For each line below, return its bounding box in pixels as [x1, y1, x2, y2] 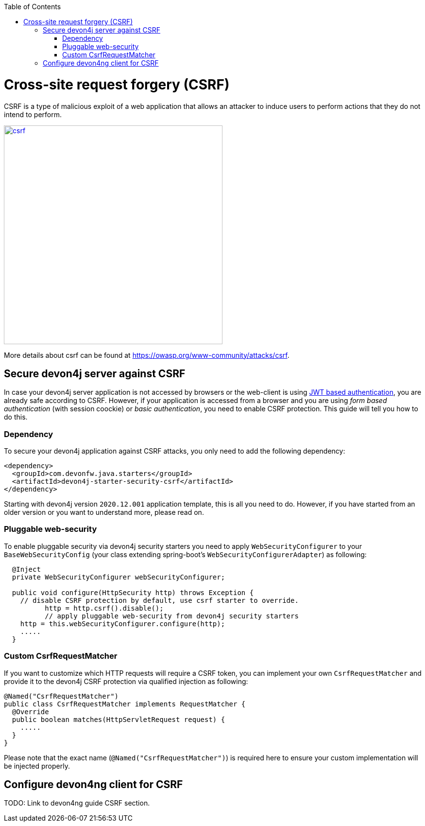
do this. [4, 413, 28, 422]
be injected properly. [4, 761, 70, 770]
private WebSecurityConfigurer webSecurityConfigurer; [12, 573, 225, 581]
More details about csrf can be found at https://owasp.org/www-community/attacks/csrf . [4, 351, 289, 359]
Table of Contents [4, 2, 61, 11]
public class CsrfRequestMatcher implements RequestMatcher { [4, 700, 246, 708]
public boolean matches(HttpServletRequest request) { [12, 715, 225, 723]
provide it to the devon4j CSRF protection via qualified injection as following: [4, 677, 248, 685]
